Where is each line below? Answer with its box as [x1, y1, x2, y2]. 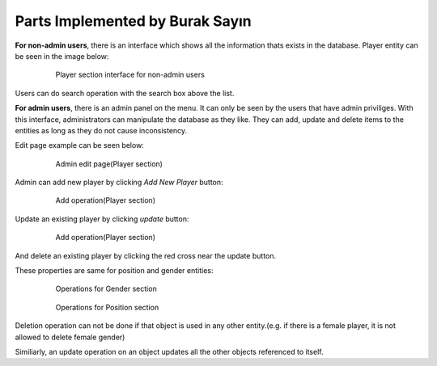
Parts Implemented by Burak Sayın [15, 12, 252, 30]
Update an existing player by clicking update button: [15, 214, 189, 224]
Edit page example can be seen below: [15, 141, 145, 150]
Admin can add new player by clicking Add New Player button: [15, 178, 223, 187]
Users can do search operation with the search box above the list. [15, 88, 235, 98]
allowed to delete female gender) [15, 332, 125, 342]
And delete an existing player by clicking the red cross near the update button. [15, 250, 277, 260]
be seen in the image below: [15, 51, 109, 61]
